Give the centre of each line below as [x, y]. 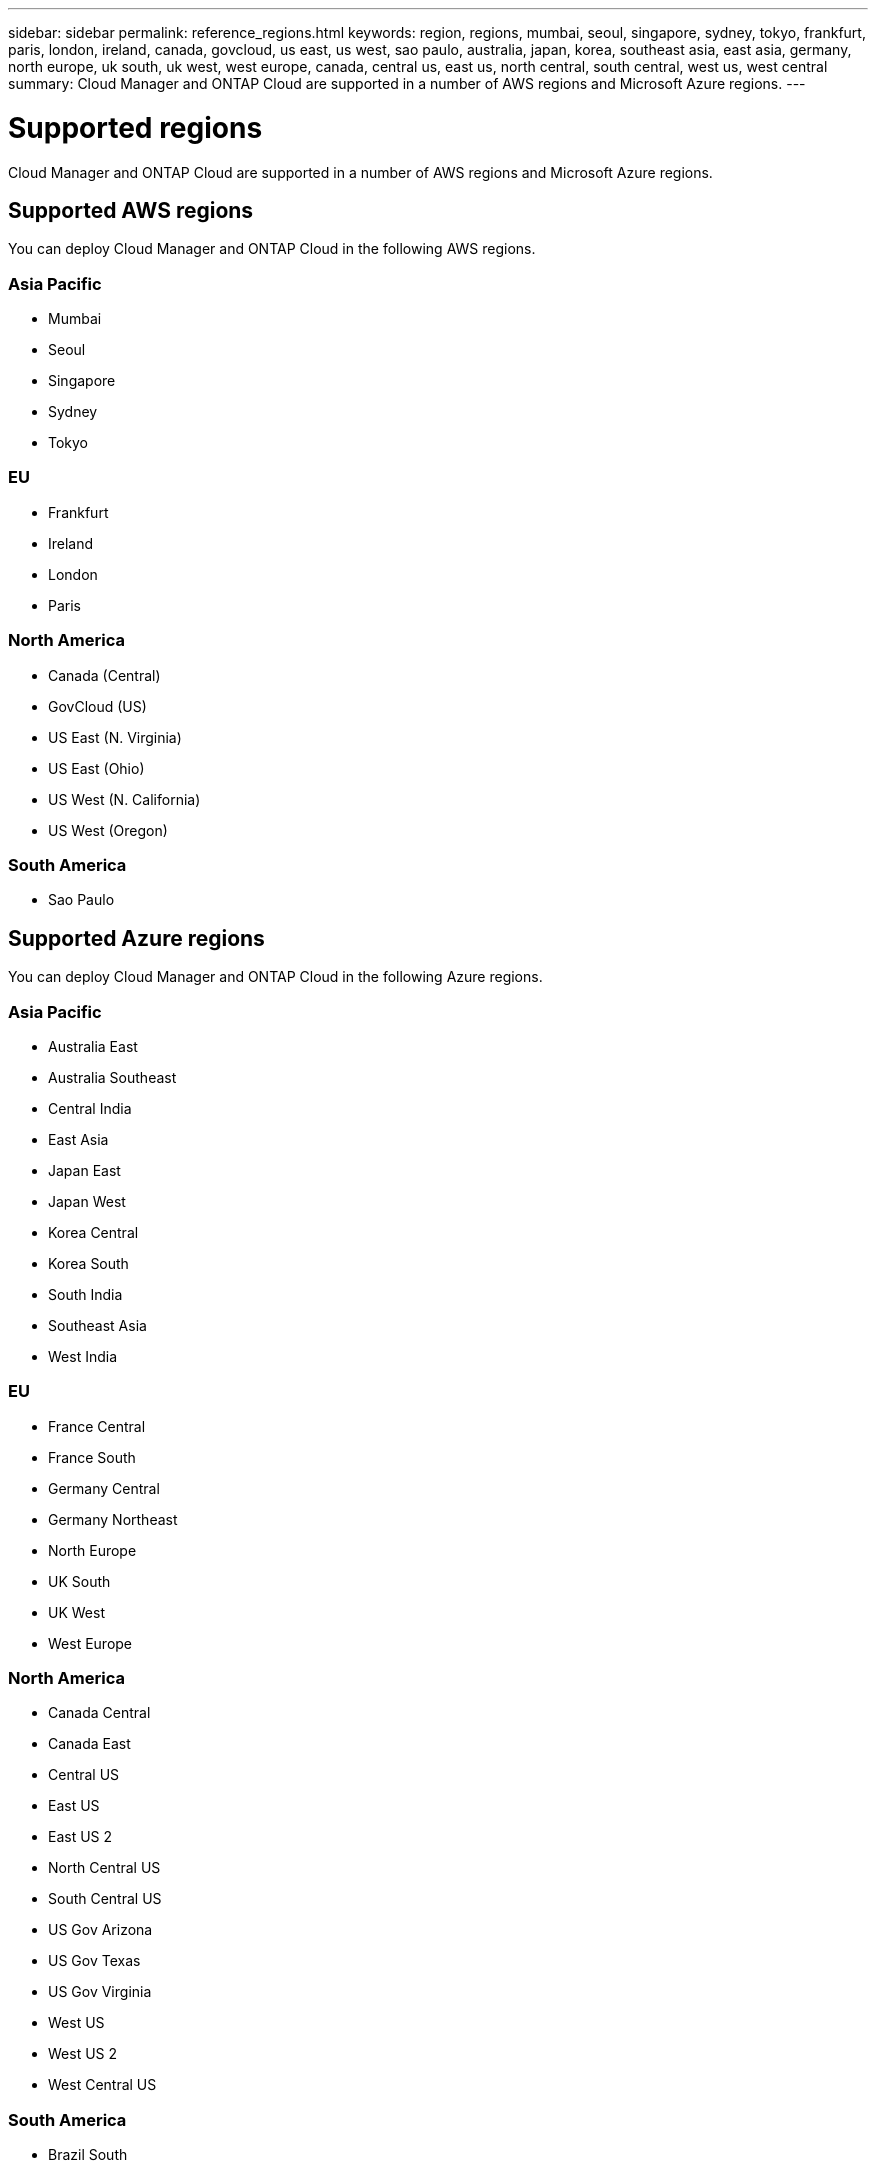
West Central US [102, 2085]
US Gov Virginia [100, 1992]
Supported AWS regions [131, 210]
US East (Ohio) [96, 768]
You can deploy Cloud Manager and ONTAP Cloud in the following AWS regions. [272, 249]
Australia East [93, 1046]
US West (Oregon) [108, 830]
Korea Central [93, 1232]
